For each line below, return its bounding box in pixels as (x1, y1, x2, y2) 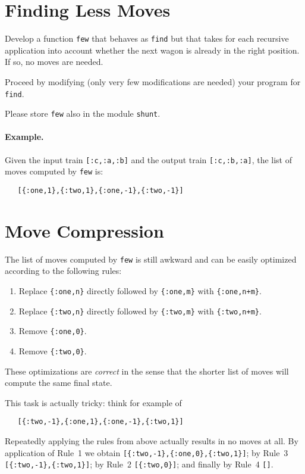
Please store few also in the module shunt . (5, 107, 161, 120)
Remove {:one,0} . (18, 325, 87, 337)
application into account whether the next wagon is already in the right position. (5, 43, 300, 56)
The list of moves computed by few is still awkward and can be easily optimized (5, 252, 297, 265)
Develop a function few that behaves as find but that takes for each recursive (5, 32, 289, 45)
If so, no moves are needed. (5, 55, 103, 68)
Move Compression (5, 218, 164, 242)
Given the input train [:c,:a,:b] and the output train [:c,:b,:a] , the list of (5, 153, 293, 166)
